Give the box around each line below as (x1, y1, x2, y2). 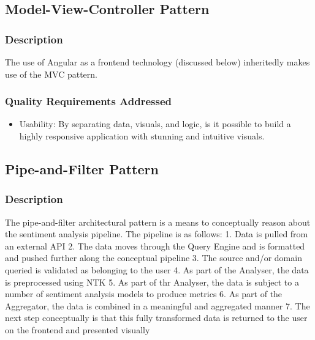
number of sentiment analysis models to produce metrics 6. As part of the (5, 287, 283, 300)
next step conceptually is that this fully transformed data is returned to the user (5, 311, 308, 324)
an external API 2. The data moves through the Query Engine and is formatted (5, 239, 305, 252)
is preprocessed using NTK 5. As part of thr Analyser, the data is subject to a (5, 275, 299, 288)
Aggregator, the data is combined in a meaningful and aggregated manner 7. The (5, 299, 310, 312)
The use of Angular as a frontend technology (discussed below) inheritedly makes (5, 56, 310, 68)
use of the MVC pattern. (5, 67, 98, 80)
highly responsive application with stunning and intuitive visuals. (19, 130, 265, 142)
